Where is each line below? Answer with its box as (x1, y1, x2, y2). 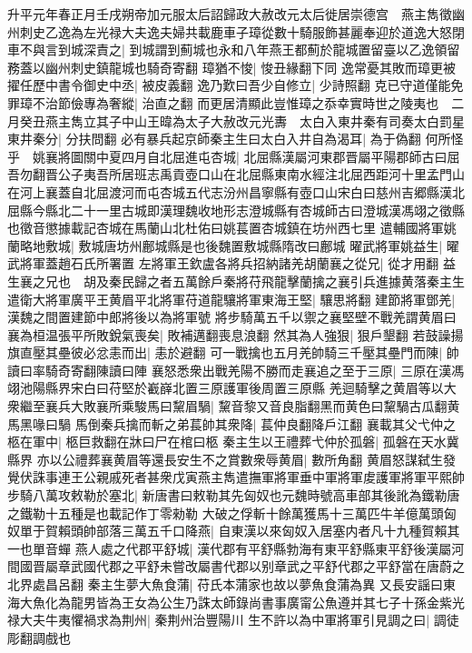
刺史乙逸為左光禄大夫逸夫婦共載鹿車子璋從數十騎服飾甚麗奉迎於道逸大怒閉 (19, 22, 465, 41)
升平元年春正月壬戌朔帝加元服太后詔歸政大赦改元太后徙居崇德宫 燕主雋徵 (7, 5, 452, 23)
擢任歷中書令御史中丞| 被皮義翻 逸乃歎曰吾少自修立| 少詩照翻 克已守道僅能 (7, 75, 451, 95)
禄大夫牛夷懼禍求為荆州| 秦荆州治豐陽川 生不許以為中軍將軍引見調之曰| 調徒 (7, 610, 459, 629)
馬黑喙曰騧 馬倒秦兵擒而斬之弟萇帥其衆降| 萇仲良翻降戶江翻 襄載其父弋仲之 (7, 414, 456, 433)
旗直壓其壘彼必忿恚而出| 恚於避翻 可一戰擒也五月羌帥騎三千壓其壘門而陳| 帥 (7, 343, 459, 362)
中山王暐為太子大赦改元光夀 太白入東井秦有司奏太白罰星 (121, 111, 465, 130)
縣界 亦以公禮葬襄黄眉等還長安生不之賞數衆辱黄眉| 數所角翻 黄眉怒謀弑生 (7, 449, 443, 468)
